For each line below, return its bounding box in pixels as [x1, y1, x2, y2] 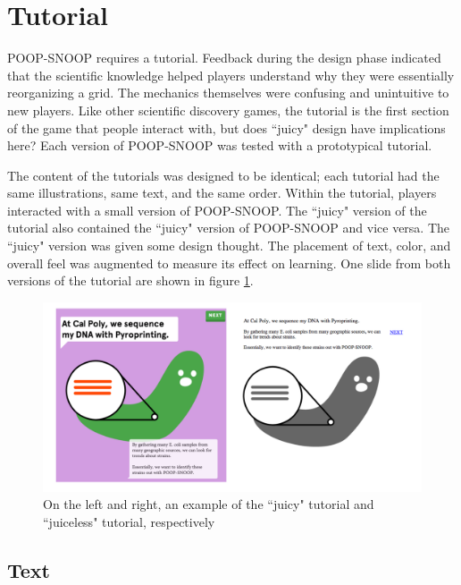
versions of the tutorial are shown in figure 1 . [7, 271, 254, 290]
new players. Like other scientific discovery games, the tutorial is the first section [7, 100, 449, 119]
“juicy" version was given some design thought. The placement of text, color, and [7, 236, 451, 255]
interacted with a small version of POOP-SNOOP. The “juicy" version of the [7, 200, 427, 219]
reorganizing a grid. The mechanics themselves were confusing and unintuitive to [7, 83, 449, 102]
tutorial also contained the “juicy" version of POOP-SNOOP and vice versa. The [7, 218, 450, 237]
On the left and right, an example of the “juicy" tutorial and [43, 495, 374, 513]
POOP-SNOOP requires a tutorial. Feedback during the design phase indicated [7, 48, 441, 67]
